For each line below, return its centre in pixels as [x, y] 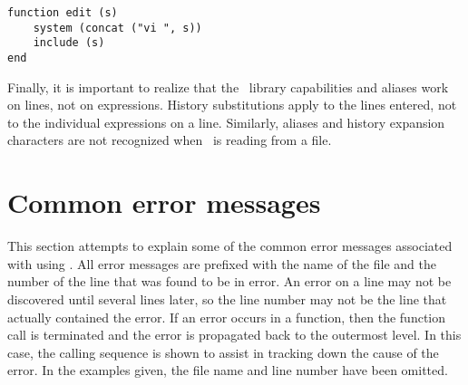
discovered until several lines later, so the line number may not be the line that [227, 298]
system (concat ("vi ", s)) [117, 28]
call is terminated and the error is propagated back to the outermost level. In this [234, 335]
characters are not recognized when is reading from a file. [170, 140]
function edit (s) [63, 13]
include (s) [69, 43]
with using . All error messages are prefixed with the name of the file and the [222, 263]
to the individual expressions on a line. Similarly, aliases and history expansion [226, 122]
